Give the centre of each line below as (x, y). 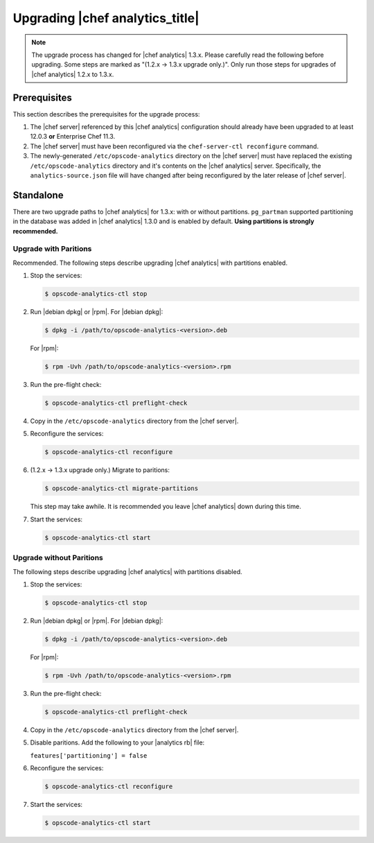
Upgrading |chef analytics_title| (106, 18)
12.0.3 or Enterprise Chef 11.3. (73, 137)
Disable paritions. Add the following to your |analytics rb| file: (117, 742)
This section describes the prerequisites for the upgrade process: (106, 114)
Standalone (38, 195)
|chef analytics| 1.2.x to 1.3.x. (73, 74)
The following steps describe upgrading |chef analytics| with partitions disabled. (127, 571)
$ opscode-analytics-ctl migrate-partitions (122, 488)
